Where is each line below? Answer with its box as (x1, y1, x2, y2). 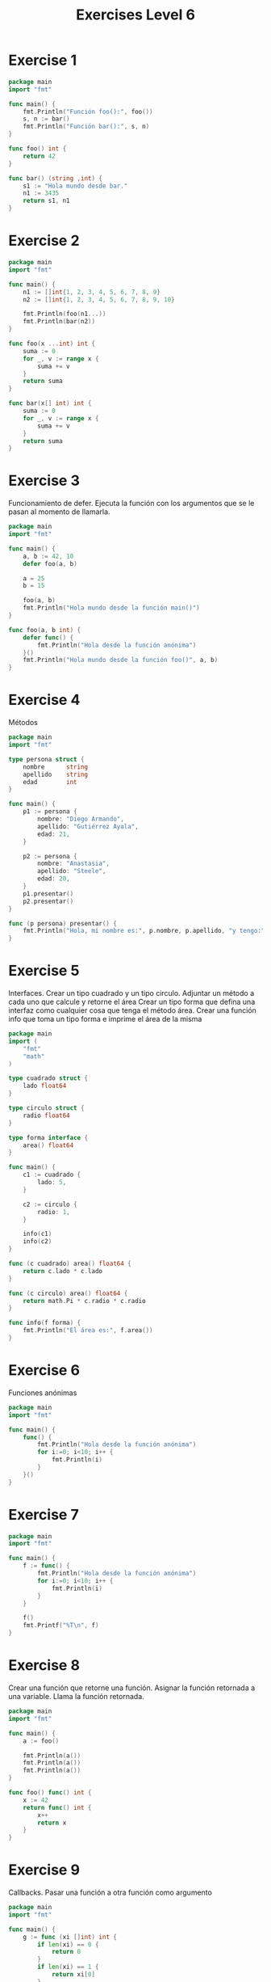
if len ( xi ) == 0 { (37, 1940, 99, 1949)
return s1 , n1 (23, 196, 70, 205)
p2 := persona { (23, 852, 78, 860)
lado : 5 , (37, 1179, 67, 1187)
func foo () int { (8, 145, 67, 153)
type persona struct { (8, 755, 85, 763)
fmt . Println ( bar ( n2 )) (23, 318, 95, 326)
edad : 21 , (37, 830, 70, 838)
